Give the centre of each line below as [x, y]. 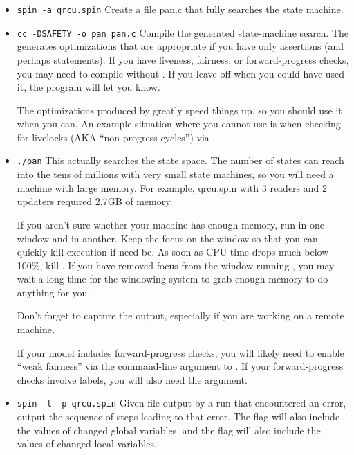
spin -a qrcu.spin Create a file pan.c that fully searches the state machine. [180, 9]
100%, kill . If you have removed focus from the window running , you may [176, 265]
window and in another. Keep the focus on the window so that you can [167, 238]
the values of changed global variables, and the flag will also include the [169, 430]
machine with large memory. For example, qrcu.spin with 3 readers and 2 [172, 187]
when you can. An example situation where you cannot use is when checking [179, 124]
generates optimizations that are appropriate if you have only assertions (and [180, 46]
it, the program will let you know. [88, 87]
